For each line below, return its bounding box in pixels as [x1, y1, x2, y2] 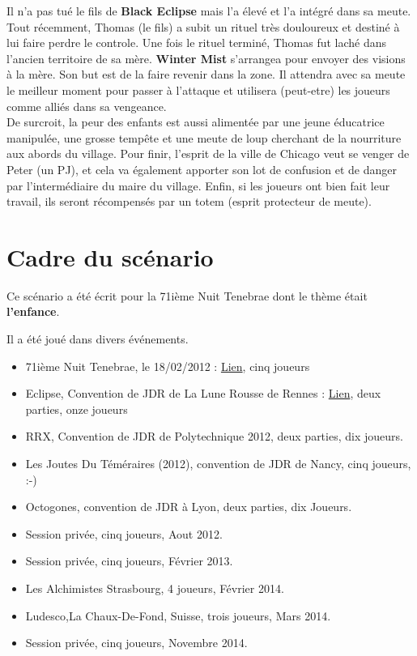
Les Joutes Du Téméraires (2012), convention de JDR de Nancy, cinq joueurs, [25, 455, 411, 471]
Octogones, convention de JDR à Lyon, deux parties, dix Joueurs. [25, 498, 352, 515]
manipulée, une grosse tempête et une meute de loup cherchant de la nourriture [6, 129, 402, 146]
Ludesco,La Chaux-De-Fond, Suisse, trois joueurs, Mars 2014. [25, 607, 331, 624]
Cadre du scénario [6, 240, 214, 273]
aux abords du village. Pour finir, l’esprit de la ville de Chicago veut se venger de [6, 145, 410, 162]
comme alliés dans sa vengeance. [6, 97, 167, 114]
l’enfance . [6, 303, 60, 320]
